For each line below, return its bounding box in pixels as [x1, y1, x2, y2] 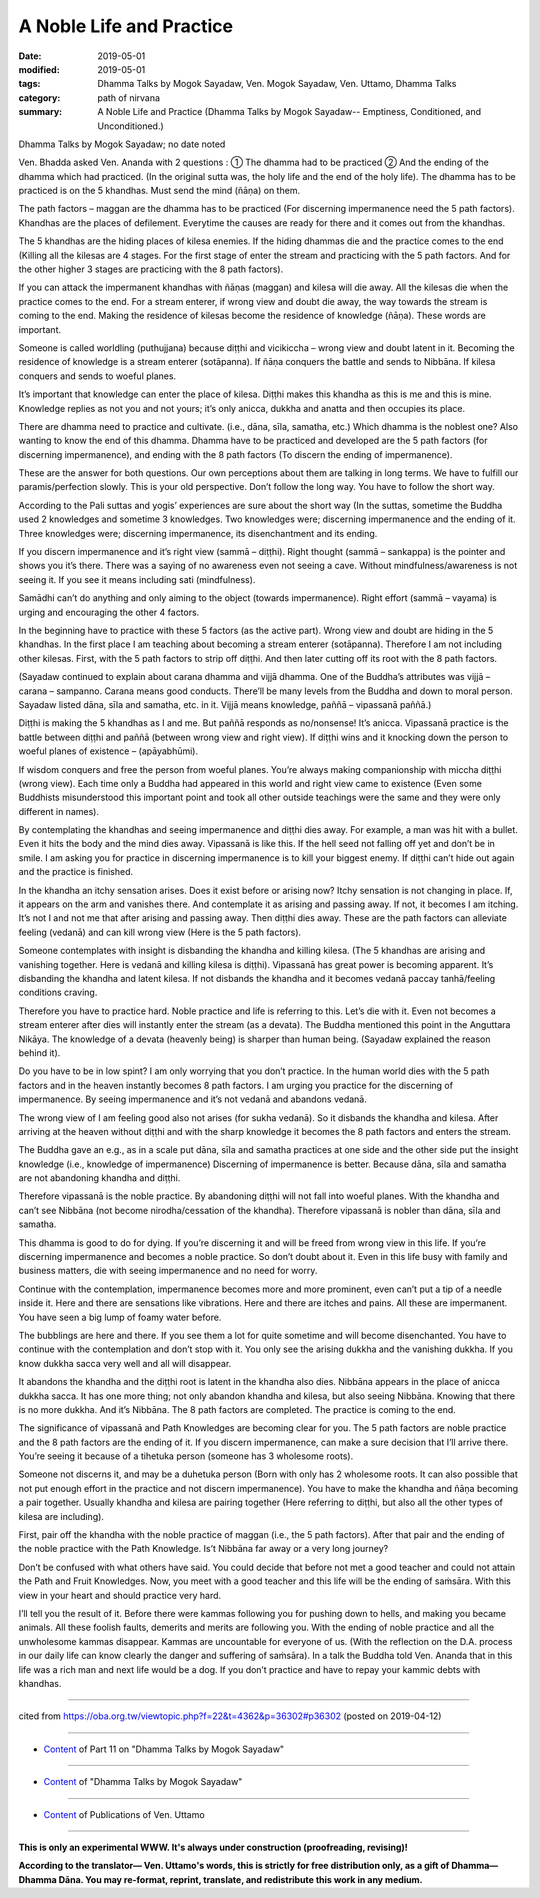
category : [18, 91, 61, 104]
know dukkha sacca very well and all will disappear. [18, 1357, 232, 1369]
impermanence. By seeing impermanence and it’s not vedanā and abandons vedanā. [18, 1093, 367, 1105]
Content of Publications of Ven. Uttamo [43, 1808, 205, 1820]
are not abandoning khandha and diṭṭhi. [18, 1172, 181, 1184]
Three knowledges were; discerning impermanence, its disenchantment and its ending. [18, 527, 378, 539]
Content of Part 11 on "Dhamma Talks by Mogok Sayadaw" [43, 1743, 285, 1755]
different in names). [18, 805, 100, 817]
